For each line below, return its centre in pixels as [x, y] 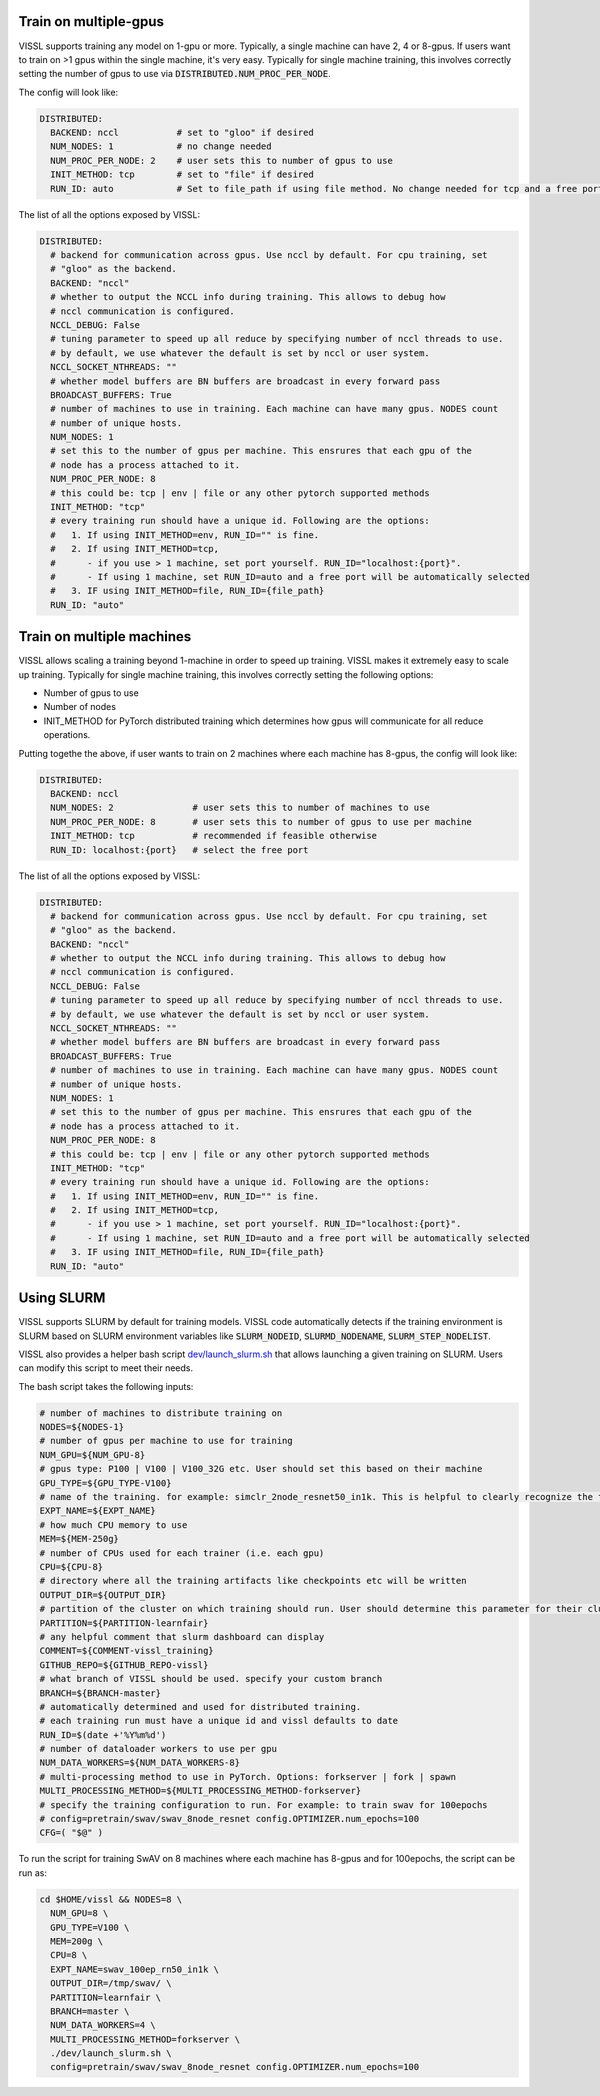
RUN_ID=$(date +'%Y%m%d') [103, 1734]
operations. [67, 735]
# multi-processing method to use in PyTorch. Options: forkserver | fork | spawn [248, 1776]
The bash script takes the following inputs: [106, 1386]
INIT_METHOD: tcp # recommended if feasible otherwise [214, 836]
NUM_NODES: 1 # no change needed [161, 146]
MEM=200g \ [77, 1941]
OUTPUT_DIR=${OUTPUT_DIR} [103, 1594]
